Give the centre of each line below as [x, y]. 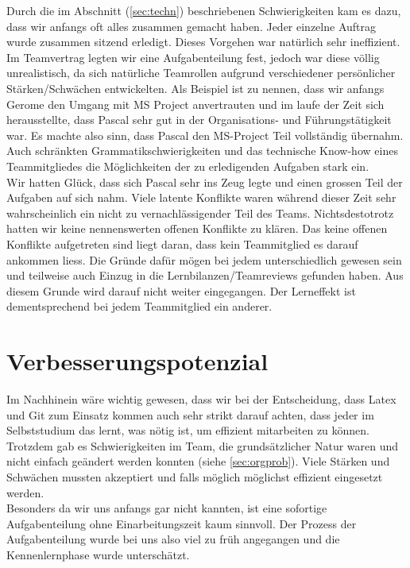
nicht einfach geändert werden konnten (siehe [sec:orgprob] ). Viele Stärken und [198, 461]
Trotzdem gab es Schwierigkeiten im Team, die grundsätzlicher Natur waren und [203, 445]
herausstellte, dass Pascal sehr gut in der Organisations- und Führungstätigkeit [199, 120]
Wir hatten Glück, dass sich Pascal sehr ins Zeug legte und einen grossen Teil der [205, 182]
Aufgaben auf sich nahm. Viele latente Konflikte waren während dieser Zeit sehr [201, 197]
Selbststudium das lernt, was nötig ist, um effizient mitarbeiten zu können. [188, 430]
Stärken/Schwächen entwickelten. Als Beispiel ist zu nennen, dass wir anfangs [195, 88]
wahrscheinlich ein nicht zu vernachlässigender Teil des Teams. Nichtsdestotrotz [200, 213]
